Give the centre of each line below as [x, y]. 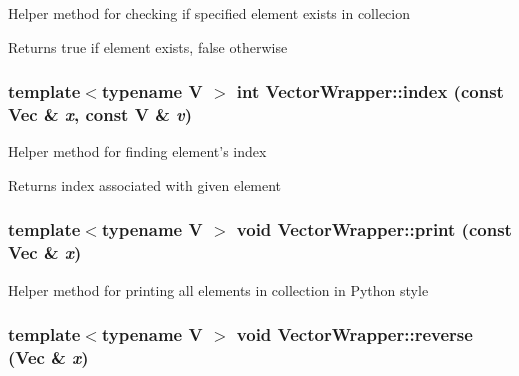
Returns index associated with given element [145, 184]
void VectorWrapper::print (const [374, 229]
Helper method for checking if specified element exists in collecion [209, 13]
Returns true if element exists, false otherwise [148, 46]
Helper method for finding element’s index [137, 151]
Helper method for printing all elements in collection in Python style [218, 289]
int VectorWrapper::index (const [370, 91]
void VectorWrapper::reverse [354, 334]
